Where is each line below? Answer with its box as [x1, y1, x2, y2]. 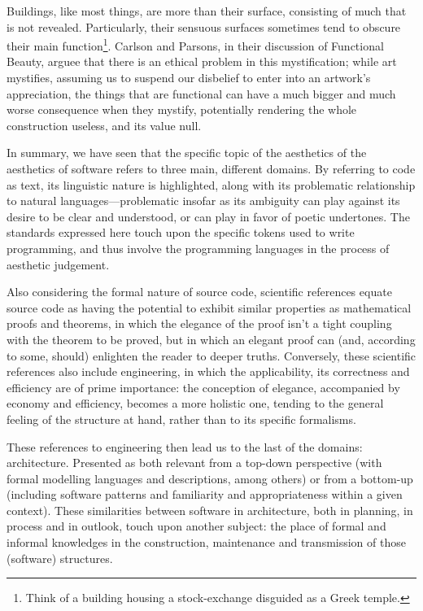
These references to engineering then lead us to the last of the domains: [7, 438, 363, 455]
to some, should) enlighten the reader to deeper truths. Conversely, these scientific [7, 347, 416, 364]
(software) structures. [7, 549, 113, 566]
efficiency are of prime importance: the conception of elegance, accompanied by [7, 378, 400, 395]
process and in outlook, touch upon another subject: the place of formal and [7, 517, 386, 535]
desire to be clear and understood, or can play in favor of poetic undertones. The [7, 207, 410, 225]
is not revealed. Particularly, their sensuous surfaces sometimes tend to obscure [7, 18, 401, 35]
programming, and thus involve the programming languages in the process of [7, 239, 390, 256]
